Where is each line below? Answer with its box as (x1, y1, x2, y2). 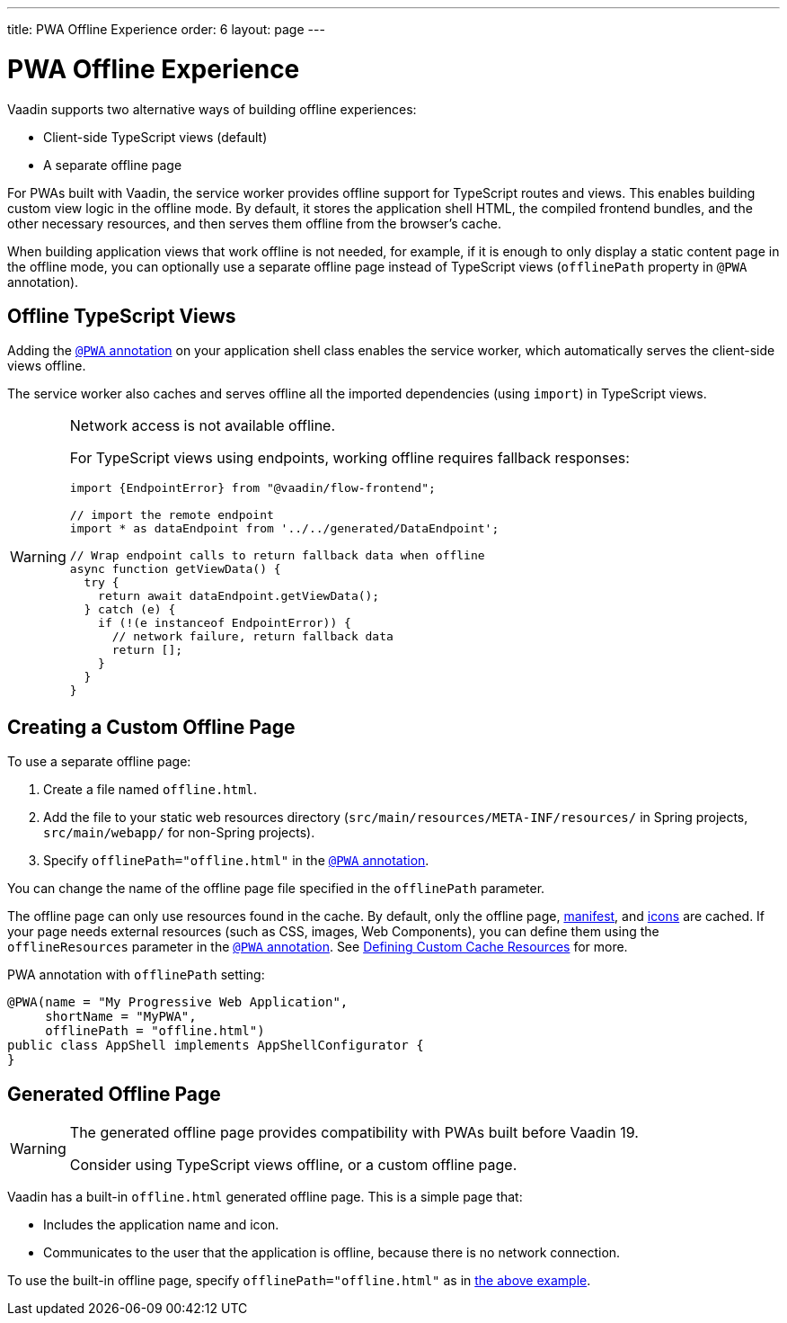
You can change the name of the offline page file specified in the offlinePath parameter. (7, 881, 545, 897)
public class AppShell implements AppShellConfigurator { (7, 1038, 424, 1053)
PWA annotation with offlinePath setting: (7, 967, 265, 983)
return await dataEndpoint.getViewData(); (98, 589, 380, 603)
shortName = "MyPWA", (45, 1009, 197, 1024)
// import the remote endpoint (69, 508, 274, 523)
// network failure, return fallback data (111, 630, 393, 644)
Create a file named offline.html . (43, 782, 258, 798)
